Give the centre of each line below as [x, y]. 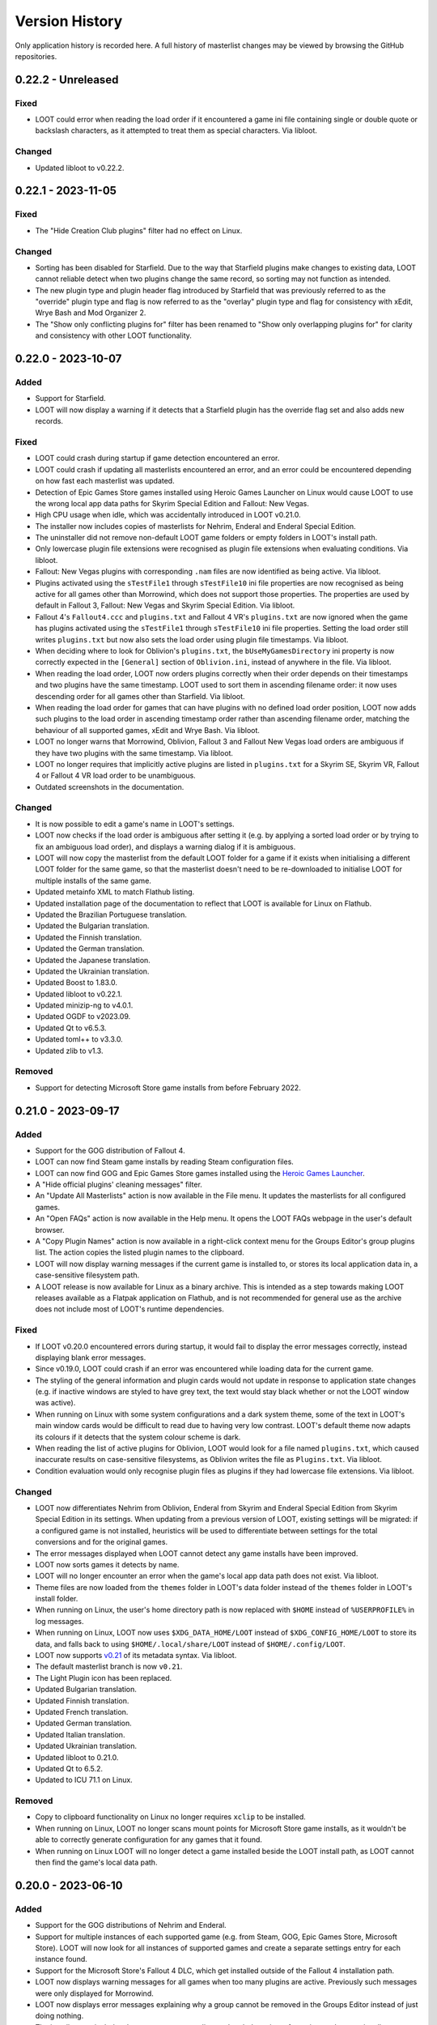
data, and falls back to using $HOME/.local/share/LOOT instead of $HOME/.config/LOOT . [190, 1643]
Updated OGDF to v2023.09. [83, 1017]
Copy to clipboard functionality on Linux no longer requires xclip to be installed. [171, 1817]
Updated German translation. [84, 1723]
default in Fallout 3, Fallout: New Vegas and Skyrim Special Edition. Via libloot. [165, 605]
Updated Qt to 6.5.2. [69, 1768]
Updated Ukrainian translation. [86, 1746]
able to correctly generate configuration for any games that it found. [149, 1840]
